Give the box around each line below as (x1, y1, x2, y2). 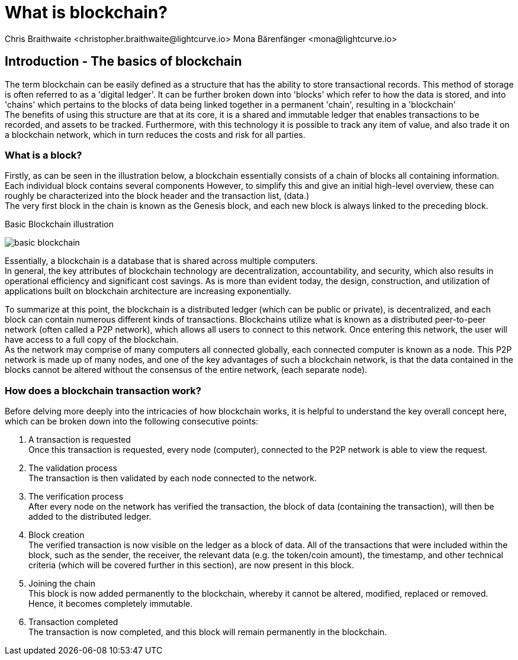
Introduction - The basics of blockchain (5, 54, 242, 69)
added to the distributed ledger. (28, 511, 152, 522)
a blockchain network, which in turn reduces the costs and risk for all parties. (5, 129, 305, 140)
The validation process (28, 463, 117, 474)
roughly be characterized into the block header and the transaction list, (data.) (5, 191, 310, 201)
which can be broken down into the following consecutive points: (5, 416, 259, 427)
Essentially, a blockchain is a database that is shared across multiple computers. (5, 256, 318, 266)
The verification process (28, 491, 124, 502)
